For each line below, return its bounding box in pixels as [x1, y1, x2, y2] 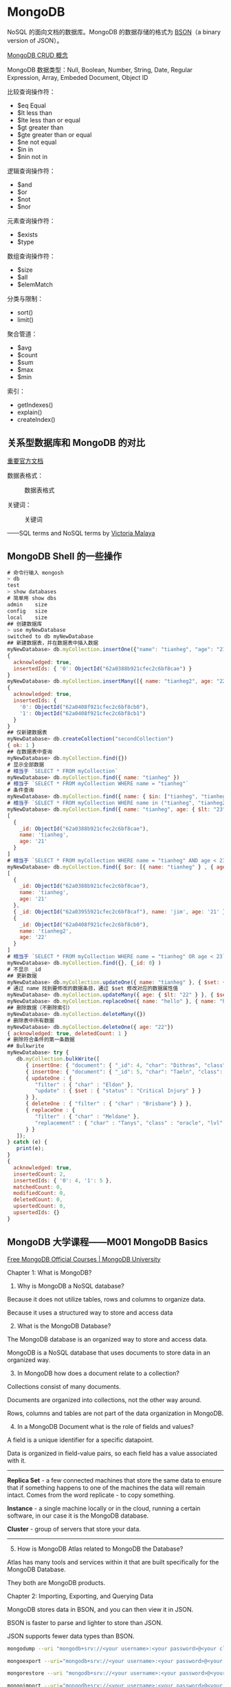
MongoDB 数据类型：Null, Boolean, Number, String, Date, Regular [7, 65, 193, 74]
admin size [7, 601, 48, 608]
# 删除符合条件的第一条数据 [7, 1037, 76, 1043]
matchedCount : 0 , [13, 1183, 63, 1191]
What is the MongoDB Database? [16, 1322, 111, 1330]
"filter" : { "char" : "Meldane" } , [34, 1113, 140, 1120]
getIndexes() [16, 401, 54, 409]
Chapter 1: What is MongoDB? [7, 1268, 92, 1277]
